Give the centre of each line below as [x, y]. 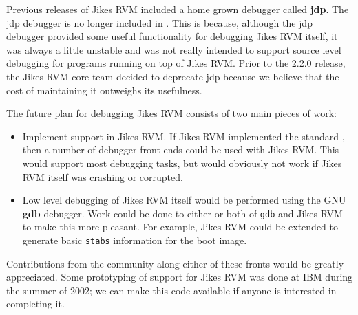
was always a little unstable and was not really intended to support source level [174, 49]
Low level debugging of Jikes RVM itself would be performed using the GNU [184, 200]
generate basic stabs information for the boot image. [135, 240]
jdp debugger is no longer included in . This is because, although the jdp [159, 22]
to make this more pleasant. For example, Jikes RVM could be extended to [180, 227]
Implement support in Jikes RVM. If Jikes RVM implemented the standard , [183, 136]
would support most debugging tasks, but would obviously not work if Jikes [182, 163]
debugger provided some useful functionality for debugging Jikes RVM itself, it [172, 36]
